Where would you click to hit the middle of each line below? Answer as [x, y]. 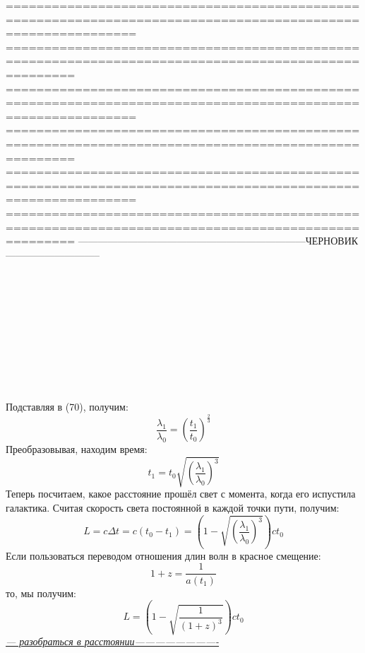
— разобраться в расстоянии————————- [113, 641]
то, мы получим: [41, 593]
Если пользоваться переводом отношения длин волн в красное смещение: [163, 555]
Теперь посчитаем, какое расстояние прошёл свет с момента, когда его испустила [181, 494]
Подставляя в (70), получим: [67, 407]
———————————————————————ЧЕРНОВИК [218, 241]
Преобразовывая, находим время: [77, 449]
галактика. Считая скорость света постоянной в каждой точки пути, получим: [173, 507]
